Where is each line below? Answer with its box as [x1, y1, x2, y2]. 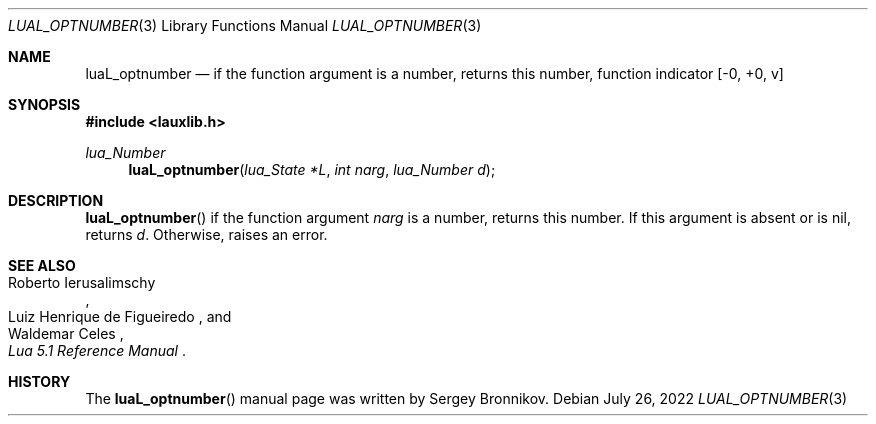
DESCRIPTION [8, 192, 104, 209]
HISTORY [8, 373, 71, 390]
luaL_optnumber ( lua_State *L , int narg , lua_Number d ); [128, 161, 496, 178]
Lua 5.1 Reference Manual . [8, 342, 186, 359]
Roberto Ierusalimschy [8, 274, 156, 291]
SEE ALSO [8, 257, 76, 274]
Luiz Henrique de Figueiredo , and [8, 308, 232, 325]
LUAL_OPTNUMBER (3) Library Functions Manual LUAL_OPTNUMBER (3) [8, 17, 482, 34]
